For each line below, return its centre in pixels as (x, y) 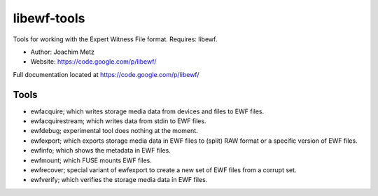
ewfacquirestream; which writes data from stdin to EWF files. (118, 121)
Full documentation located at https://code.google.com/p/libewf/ (106, 74)
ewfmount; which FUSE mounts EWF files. (91, 160)
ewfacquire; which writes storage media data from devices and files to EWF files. (147, 111)
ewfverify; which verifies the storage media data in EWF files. (119, 180)
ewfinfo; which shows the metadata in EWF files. (100, 150)
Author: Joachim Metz (62, 52)
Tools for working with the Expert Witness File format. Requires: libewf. (115, 39)
